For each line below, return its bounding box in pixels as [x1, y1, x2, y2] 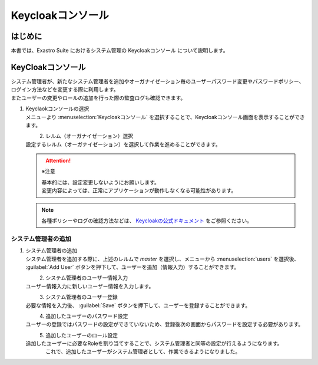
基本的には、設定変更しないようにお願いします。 [41, 179, 160, 186]
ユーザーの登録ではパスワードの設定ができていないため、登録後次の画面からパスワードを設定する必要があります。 [25, 321, 304, 328]
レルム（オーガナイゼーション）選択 [45, 133, 134, 140]
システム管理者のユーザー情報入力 [45, 274, 128, 281]
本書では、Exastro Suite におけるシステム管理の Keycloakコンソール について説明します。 [11, 47, 228, 54]
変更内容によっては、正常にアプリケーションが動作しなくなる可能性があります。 [41, 187, 237, 194]
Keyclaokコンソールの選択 [25, 105, 90, 112]
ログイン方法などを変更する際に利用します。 [11, 86, 119, 93]
